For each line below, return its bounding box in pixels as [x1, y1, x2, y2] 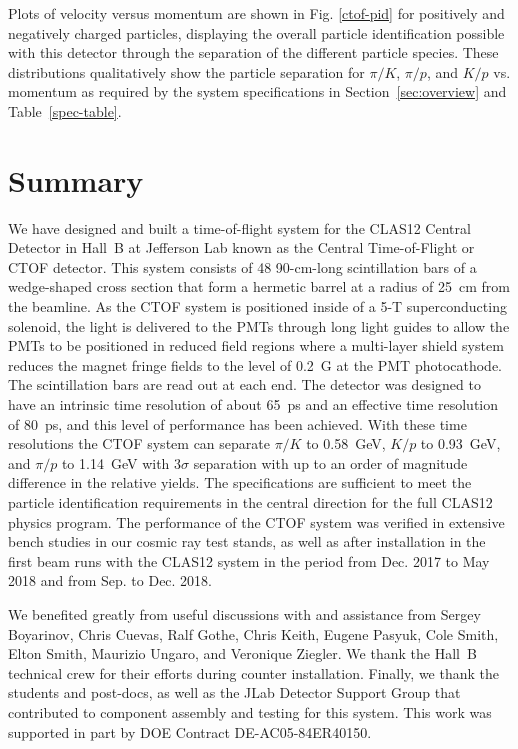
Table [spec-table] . [8, 100, 122, 121]
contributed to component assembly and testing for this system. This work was [8, 701, 492, 722]
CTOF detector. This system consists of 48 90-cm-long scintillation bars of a [8, 256, 477, 277]
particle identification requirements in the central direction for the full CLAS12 [8, 492, 493, 512]
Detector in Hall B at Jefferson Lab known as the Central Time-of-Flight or [8, 237, 475, 258]
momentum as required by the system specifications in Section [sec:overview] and [8, 81, 507, 102]
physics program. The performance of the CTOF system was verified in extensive [8, 511, 505, 532]
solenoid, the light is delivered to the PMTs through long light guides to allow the [8, 315, 510, 336]
